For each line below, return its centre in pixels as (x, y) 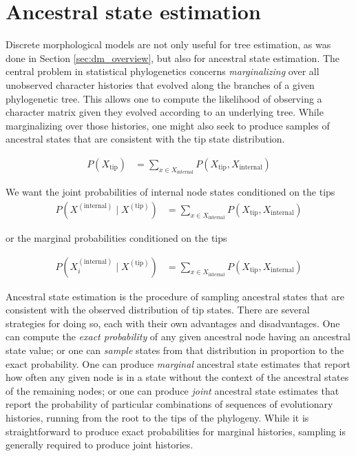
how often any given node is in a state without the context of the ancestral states (177, 377)
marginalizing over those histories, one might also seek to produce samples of (168, 125)
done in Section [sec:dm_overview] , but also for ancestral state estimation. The (173, 58)
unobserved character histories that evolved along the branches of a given (160, 84)
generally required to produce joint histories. (100, 445)
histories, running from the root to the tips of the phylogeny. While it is (157, 417)
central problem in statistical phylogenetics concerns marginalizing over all (163, 71)
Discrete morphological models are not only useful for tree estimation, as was (168, 44)
